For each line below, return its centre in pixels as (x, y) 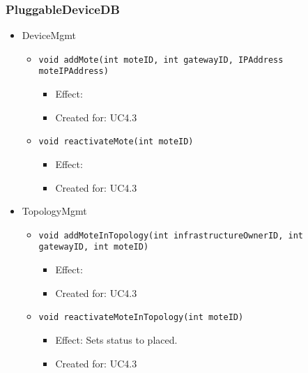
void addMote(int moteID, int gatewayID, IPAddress (161, 60)
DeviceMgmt (49, 35)
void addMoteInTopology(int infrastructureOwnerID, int (171, 235)
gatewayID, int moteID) (94, 247)
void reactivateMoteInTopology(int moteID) (141, 318)
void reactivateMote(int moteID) (116, 142)
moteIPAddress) (74, 71)
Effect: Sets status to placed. (116, 339)
